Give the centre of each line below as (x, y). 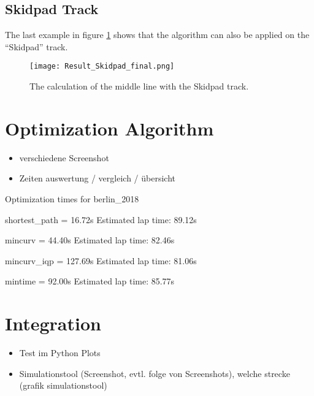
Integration (53, 323)
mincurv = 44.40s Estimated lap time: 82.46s (90, 240)
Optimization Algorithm (109, 128)
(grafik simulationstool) (63, 385)
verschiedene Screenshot (64, 157)
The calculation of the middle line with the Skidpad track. (139, 86)
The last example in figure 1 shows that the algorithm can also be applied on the (157, 35)
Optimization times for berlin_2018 (72, 198)
